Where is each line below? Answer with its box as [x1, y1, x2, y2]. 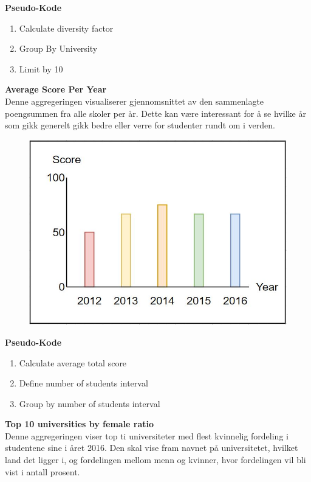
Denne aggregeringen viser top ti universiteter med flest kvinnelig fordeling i [5, 429, 289, 442]
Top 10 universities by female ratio [5, 417, 154, 430]
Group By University [19, 42, 98, 55]
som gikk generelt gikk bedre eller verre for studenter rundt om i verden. [5, 119, 276, 131]
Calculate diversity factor [19, 21, 114, 34]
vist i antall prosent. [5, 465, 80, 478]
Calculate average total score [19, 356, 127, 369]
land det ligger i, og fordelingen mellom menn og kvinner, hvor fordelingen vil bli [5, 453, 306, 466]
